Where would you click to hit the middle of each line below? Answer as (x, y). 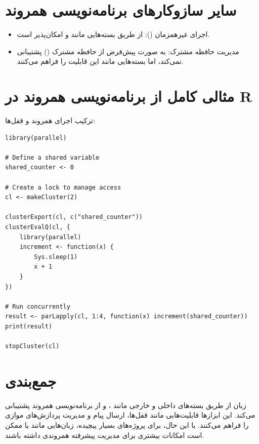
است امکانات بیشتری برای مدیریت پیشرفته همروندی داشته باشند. (105, 435)
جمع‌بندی (31, 380)
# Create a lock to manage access (63, 187)
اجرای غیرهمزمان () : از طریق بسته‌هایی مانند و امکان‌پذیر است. (113, 34)
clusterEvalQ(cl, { (38, 227)
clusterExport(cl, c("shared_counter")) (74, 217)
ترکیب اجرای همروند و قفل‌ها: (50, 120)
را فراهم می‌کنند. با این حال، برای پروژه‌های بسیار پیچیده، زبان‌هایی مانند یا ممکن (127, 425)
